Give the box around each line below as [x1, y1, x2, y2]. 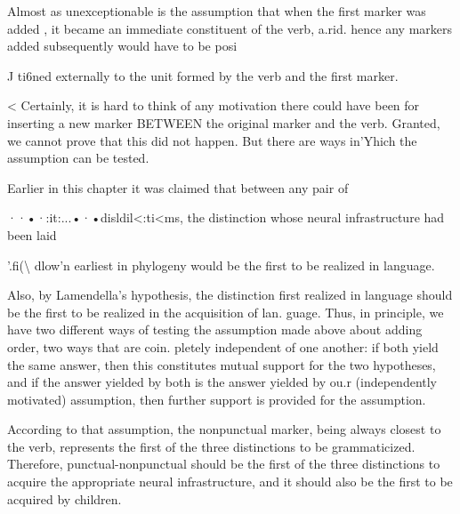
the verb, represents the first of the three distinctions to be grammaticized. [7, 437, 416, 455]
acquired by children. [7, 489, 122, 508]
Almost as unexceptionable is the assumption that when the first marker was [7, 2, 426, 20]
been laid [7, 225, 57, 244]
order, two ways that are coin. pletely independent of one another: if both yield [7, 337, 439, 356]
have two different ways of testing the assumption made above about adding [7, 320, 423, 339]
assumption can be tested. [7, 149, 149, 167]
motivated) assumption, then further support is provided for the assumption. [7, 390, 426, 408]
